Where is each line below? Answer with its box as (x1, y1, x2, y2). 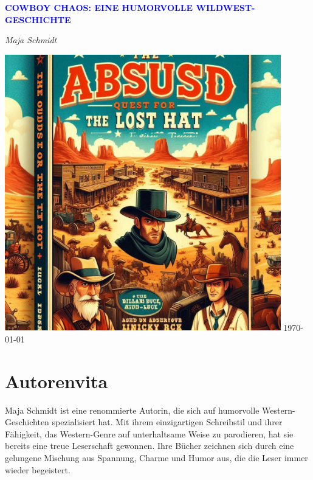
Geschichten (5, 416, 49, 428)
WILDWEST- (196, 1, 255, 13)
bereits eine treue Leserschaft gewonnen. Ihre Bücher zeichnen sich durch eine (5, 439, 294, 452)
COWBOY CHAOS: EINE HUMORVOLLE (5, 1, 193, 13)
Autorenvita (5, 368, 108, 393)
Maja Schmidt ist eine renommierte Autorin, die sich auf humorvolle (5, 403, 260, 416)
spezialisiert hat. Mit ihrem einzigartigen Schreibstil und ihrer (52, 416, 283, 428)
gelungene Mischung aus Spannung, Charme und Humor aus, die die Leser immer (5, 451, 308, 464)
